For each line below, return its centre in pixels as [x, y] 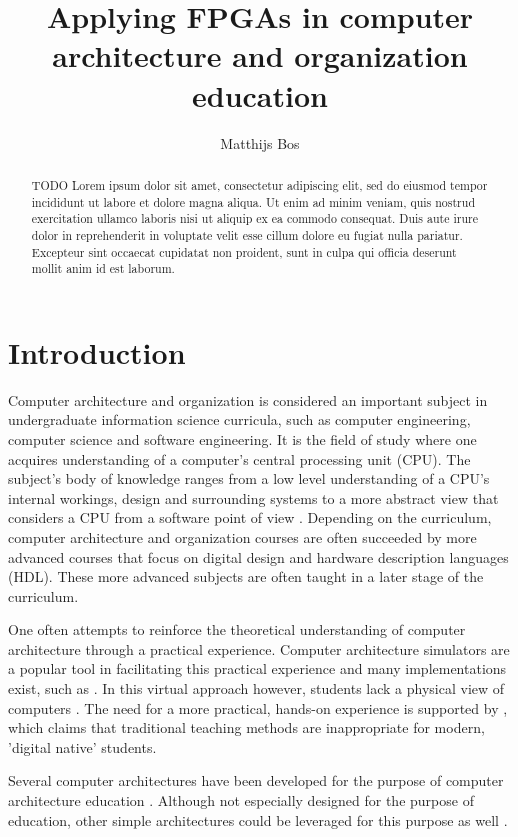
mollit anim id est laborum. [103, 268]
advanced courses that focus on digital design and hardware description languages [258, 556]
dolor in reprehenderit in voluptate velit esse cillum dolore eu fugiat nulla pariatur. [247, 234]
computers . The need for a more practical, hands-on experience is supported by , [258, 707]
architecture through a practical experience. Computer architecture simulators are [259, 648]
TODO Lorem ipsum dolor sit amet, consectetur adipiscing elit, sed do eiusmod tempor [259, 184]
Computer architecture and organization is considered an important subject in [248, 399]
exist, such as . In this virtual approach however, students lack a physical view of [256, 688]
